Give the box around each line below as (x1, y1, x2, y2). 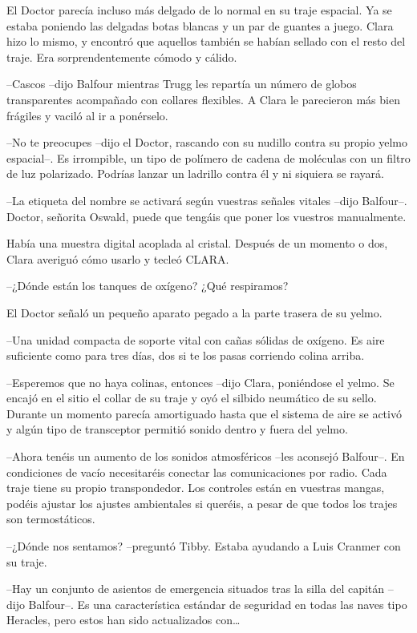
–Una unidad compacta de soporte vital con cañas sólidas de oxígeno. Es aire (6, 331, 385, 348)
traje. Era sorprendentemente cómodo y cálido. (6, 48, 237, 65)
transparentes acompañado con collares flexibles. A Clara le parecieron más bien (6, 91, 400, 107)
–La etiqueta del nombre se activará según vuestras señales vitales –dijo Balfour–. (6, 192, 407, 208)
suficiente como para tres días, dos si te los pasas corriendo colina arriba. (6, 347, 365, 364)
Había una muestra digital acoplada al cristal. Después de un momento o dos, (6, 235, 388, 252)
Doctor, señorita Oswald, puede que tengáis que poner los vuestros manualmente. (6, 208, 407, 224)
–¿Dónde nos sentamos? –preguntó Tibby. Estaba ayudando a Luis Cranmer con (6, 538, 401, 554)
